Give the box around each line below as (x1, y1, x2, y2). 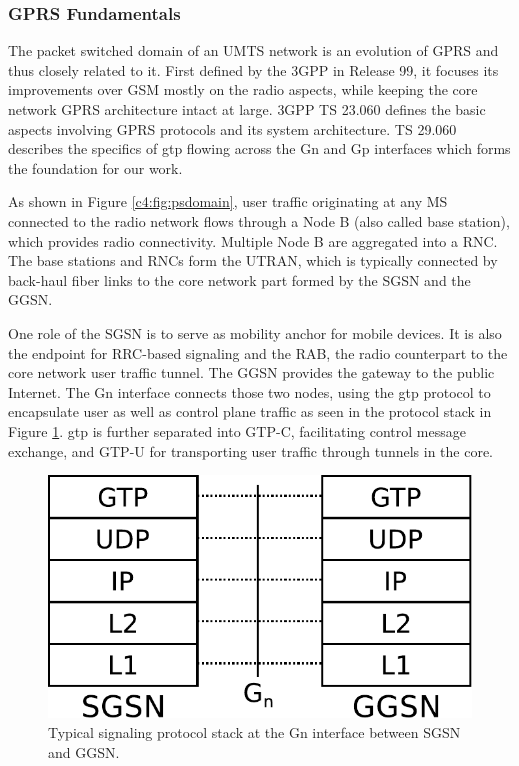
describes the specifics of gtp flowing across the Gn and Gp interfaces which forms (8, 138, 511, 159)
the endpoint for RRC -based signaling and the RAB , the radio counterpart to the (8, 342, 508, 363)
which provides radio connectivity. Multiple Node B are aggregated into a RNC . (8, 230, 498, 251)
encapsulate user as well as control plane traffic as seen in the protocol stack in (8, 401, 492, 422)
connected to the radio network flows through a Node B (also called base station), (8, 210, 510, 231)
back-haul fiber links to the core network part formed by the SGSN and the (8, 269, 471, 290)
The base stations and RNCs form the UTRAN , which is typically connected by (8, 250, 498, 271)
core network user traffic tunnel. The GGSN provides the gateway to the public (8, 362, 495, 383)
